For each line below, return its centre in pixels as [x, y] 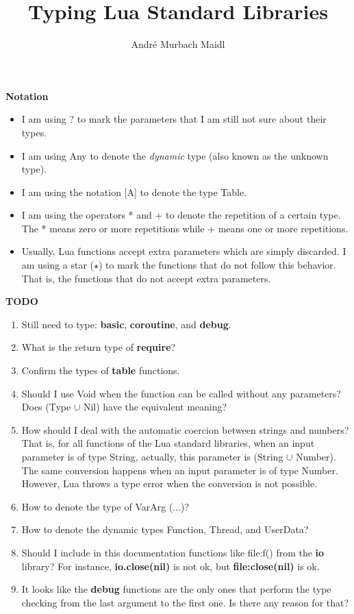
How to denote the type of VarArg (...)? [105, 506]
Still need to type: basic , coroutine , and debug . [126, 324]
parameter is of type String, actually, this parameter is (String [152, 456]
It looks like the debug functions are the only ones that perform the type [176, 589]
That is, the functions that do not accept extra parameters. [146, 278]
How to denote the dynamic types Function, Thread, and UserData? [165, 529]
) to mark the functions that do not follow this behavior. [217, 265]
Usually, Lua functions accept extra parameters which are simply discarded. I [184, 251]
